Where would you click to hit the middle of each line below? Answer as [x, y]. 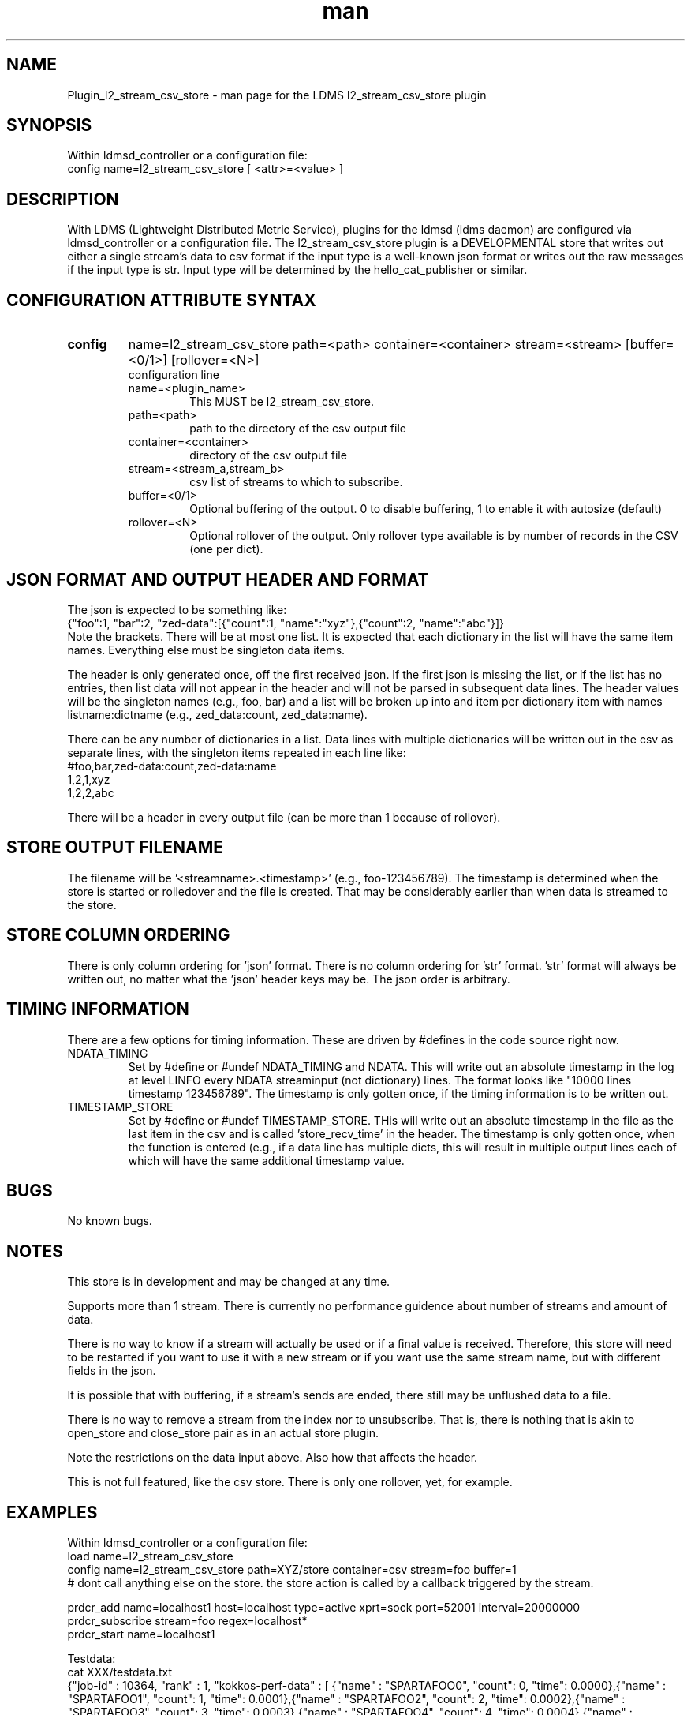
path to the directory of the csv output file [298, 429]
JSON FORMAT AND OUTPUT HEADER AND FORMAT [218, 579]
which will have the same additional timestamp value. [266, 1160]
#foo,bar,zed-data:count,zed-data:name [172, 766]
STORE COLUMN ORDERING [118, 935]
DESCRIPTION [63, 199]
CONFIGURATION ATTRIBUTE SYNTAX [161, 300]
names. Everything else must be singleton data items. [206, 650]
